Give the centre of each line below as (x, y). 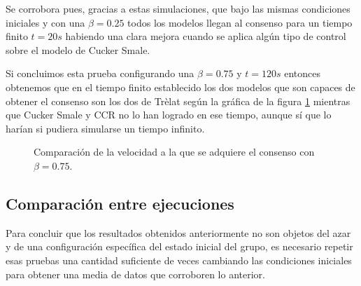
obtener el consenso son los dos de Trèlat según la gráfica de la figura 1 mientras (178, 101)
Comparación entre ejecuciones (120, 203)
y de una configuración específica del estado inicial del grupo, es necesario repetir (179, 246)
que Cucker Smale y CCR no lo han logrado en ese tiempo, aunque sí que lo (169, 115)
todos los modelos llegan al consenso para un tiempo (240, 22)
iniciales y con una (45, 22)
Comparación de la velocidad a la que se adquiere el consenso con (174, 152)
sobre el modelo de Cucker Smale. (78, 49)
